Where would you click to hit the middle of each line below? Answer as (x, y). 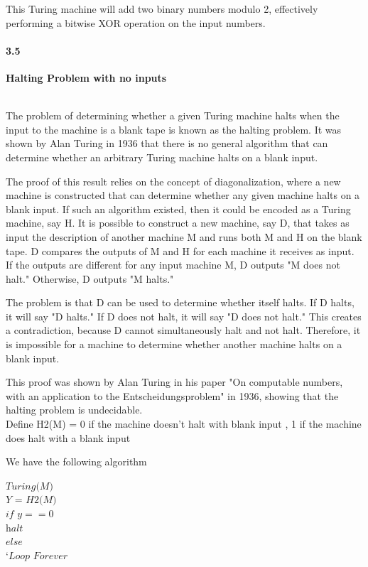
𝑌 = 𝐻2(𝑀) (31, 501)
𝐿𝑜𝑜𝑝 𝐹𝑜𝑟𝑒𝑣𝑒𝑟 (38, 556)
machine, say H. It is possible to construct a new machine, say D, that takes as (178, 223)
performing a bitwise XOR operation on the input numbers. (136, 22)
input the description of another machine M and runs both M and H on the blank (184, 236)
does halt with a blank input (68, 437)
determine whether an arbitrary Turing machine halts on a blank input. (162, 157)
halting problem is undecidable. (74, 410)
